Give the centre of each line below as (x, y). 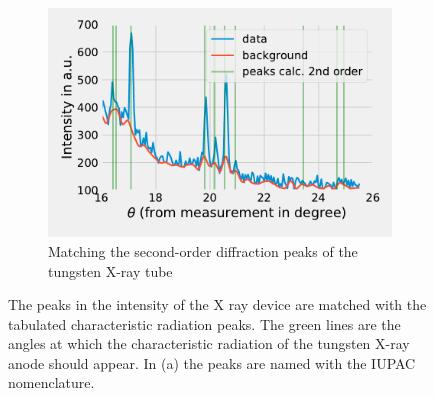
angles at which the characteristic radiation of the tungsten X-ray (209, 343)
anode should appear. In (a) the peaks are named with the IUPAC (212, 362)
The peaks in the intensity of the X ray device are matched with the (217, 304)
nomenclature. (51, 382)
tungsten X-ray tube (110, 270)
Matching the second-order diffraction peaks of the (203, 250)
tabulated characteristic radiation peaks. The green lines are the (204, 323)
